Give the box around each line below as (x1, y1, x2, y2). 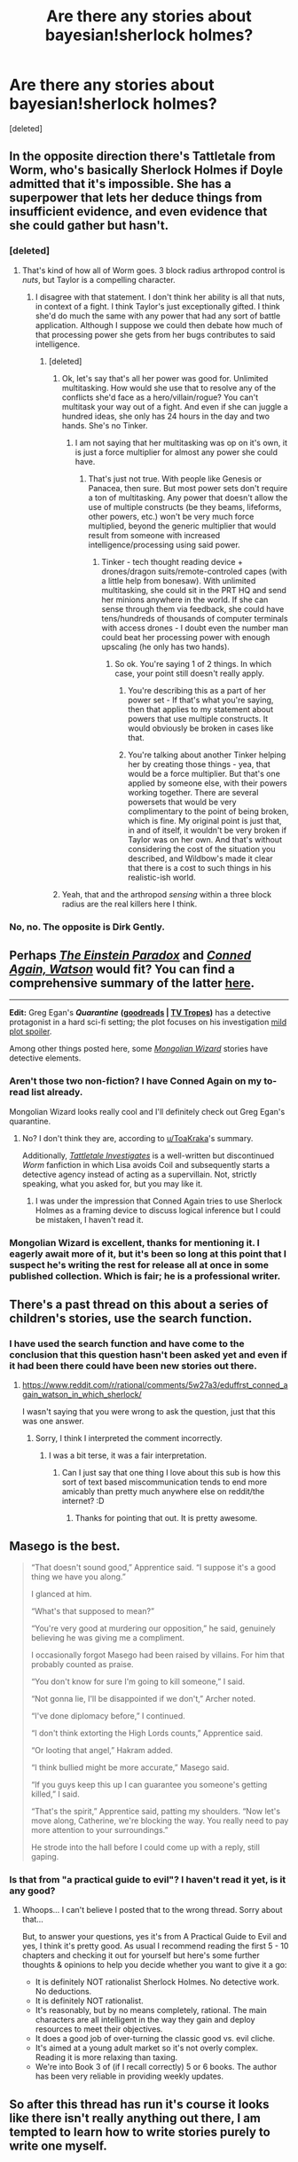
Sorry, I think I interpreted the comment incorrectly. (35, 1433, 223, 1444)
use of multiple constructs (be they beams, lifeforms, (88, 501, 282, 512)
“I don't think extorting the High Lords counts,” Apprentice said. (30, 1727, 263, 1739)
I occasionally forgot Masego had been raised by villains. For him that (30, 1649, 286, 1660)
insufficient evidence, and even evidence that (9, 204, 268, 219)
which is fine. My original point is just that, (128, 815, 282, 826)
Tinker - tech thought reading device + (101, 556, 244, 567)
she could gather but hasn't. (9, 218, 169, 233)
